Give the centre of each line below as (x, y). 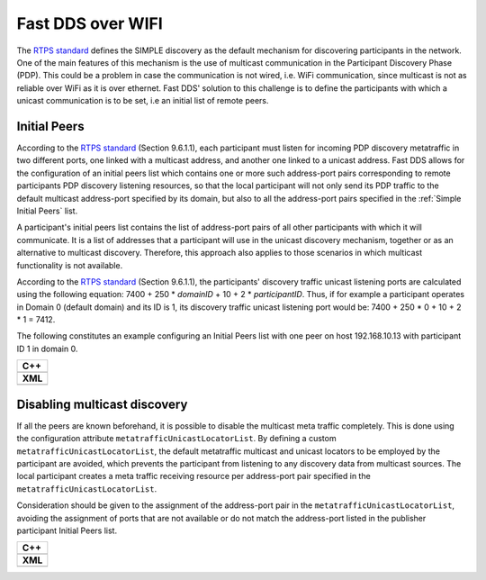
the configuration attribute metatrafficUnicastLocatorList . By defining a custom (176, 439)
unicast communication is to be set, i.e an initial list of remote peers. (143, 101)
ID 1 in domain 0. (47, 349)
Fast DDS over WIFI (90, 23)
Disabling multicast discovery (102, 404)
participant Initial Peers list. (67, 530)
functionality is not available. (70, 265)
